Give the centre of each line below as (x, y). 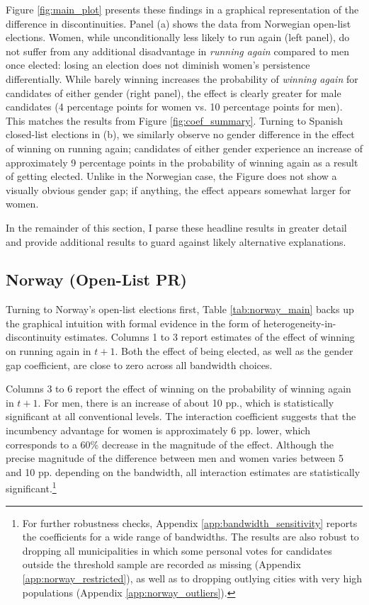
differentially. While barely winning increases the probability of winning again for (182, 78)
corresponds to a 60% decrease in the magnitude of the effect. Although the (170, 444)
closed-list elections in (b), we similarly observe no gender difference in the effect (180, 134)
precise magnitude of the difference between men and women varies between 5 (175, 458)
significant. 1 (31, 487)
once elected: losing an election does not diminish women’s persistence (158, 65)
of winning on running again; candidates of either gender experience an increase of (184, 148)
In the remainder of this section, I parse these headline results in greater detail (176, 227)
